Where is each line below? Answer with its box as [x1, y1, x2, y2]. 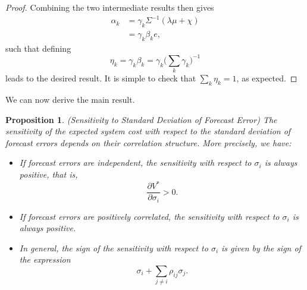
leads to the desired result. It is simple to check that [5, 72, 196, 84]
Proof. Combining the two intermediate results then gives [5, 1, 214, 13]
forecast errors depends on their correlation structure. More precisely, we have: [5, 136, 292, 149]
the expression [19, 253, 71, 266]
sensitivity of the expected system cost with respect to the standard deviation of [5, 125, 291, 137]
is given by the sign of [221, 241, 301, 254]
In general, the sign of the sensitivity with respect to [19, 241, 208, 254]
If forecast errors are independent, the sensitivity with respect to [19, 156, 252, 169]
